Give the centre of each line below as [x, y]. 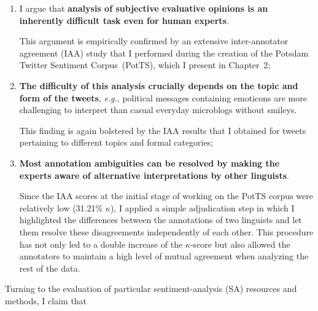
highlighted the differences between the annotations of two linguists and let [161, 220]
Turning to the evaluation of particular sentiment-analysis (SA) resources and [151, 289]
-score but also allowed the [240, 244]
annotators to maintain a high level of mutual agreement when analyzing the [164, 256]
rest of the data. [50, 268]
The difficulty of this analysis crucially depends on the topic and [159, 85]
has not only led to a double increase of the [101, 244]
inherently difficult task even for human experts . [124, 20]
